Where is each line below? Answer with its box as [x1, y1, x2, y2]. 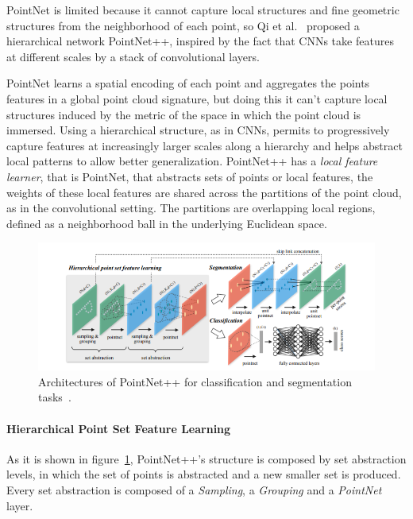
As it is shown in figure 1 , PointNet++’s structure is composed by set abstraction [6, 450, 407, 467]
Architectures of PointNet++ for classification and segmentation [38, 373, 352, 389]
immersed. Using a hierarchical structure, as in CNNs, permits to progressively [6, 122, 390, 138]
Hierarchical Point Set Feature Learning [6, 420, 231, 436]
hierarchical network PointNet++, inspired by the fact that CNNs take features [6, 33, 394, 49]
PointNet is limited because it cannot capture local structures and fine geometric [6, 2, 399, 17]
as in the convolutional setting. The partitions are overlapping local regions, [6, 199, 376, 216]
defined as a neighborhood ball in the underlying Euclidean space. [6, 215, 327, 231]
